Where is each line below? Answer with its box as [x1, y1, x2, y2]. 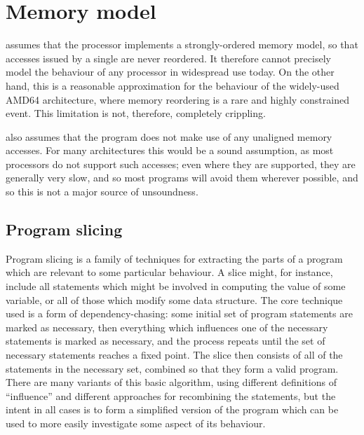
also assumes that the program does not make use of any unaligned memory [6, 129, 332, 144]
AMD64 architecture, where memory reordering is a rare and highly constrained [6, 92, 349, 106]
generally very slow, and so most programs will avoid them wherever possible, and [6, 170, 358, 185]
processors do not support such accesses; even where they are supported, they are [6, 156, 356, 171]
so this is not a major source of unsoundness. [6, 184, 198, 199]
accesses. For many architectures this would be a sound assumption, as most [6, 143, 334, 158]
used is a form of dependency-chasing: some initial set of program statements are [6, 306, 353, 321]
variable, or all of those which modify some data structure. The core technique [6, 292, 343, 307]
